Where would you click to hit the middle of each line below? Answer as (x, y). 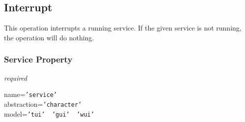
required (16, 77)
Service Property (38, 59)
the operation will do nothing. (49, 37)
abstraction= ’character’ (43, 104)
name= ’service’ (30, 94)
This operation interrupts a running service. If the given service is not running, (123, 28)
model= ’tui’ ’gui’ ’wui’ (49, 113)
